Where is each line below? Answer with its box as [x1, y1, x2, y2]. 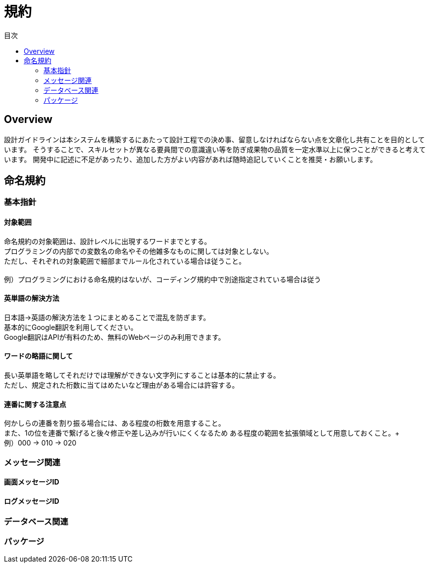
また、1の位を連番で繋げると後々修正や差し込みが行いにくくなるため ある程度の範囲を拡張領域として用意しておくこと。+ [4, 429, 400, 438]
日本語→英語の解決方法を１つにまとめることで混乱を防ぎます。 [4, 313, 210, 322]
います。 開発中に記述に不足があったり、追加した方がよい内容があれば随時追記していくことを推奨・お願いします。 [4, 155, 377, 163]
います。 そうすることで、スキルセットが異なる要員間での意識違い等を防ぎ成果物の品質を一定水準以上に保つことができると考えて [4, 145, 426, 154]
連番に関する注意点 [4, 400, 66, 408]
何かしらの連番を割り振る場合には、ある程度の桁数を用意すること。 [4, 419, 225, 428]
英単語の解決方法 [4, 294, 59, 303]
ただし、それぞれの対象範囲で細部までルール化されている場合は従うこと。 [4, 256, 246, 265]
